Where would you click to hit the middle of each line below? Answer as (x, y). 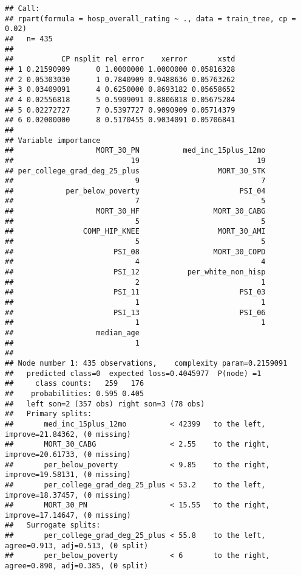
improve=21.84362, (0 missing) (68, 434)
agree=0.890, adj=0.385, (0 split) (77, 566)
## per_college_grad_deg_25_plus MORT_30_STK (135, 171)
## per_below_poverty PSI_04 (135, 191)
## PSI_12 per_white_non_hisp (135, 272)
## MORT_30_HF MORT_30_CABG (135, 211)
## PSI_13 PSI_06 (135, 312)
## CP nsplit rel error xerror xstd (120, 59)
